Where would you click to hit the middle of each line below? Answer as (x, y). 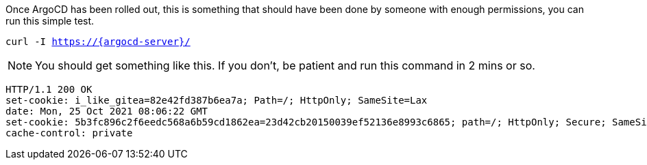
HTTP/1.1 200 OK (49, 89)
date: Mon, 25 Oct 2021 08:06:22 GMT (107, 111)
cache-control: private (69, 133)
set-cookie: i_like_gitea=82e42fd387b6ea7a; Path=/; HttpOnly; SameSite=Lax (217, 100)
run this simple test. (50, 21)
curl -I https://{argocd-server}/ (98, 42)
